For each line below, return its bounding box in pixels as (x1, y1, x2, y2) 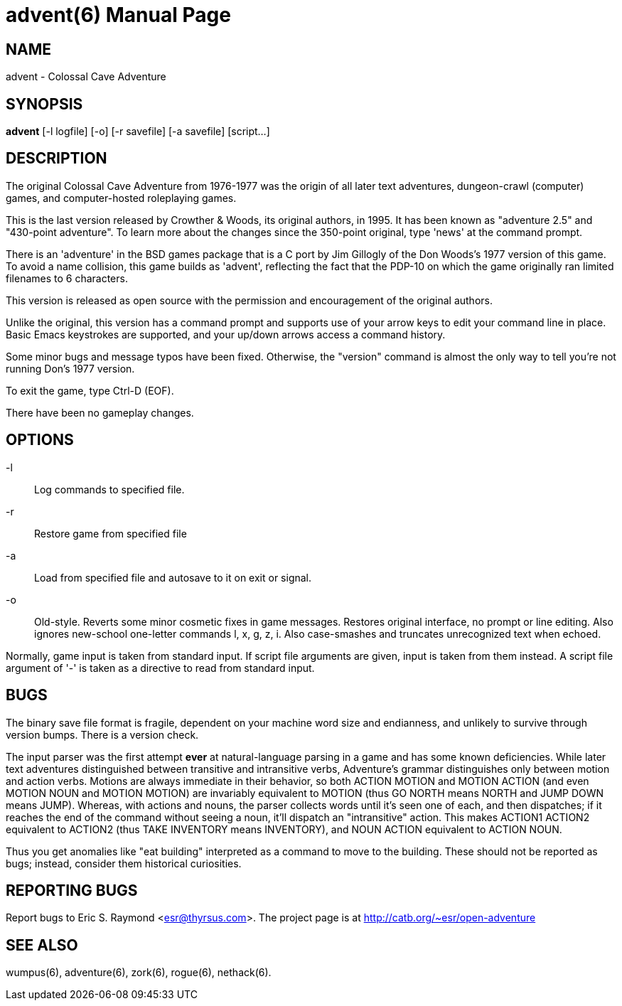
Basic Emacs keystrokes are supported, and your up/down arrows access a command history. (6, 328, 446, 341)
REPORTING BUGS (6, 881, 138, 899)
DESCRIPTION (6, 149, 107, 168)
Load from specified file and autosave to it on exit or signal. (34, 571, 312, 584)
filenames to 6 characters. (6, 272, 128, 284)
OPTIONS (6, 431, 74, 449)
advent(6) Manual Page (6, 3, 231, 27)
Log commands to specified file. (34, 483, 185, 496)
